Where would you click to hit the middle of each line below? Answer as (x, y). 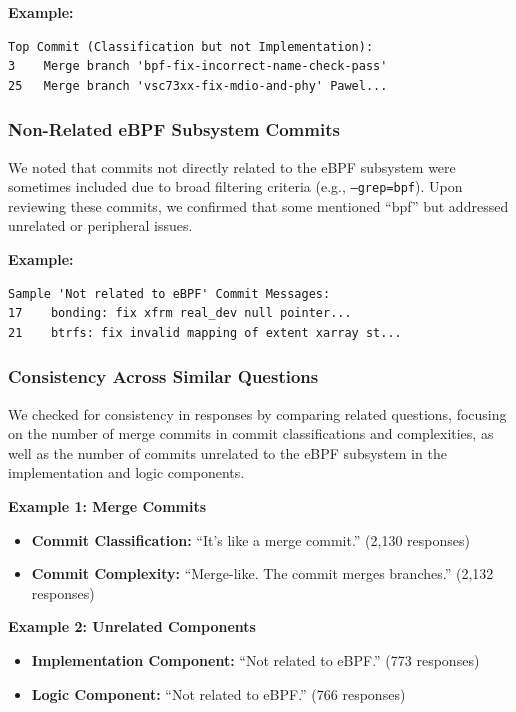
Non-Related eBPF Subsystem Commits (174, 129)
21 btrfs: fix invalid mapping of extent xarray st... (205, 332)
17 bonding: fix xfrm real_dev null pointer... (180, 313)
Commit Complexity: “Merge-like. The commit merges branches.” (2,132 (262, 573)
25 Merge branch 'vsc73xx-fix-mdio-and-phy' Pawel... (198, 85)
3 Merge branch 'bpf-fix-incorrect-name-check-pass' (198, 66)
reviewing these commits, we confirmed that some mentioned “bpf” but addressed (258, 205)
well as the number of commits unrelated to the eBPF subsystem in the (227, 452)
